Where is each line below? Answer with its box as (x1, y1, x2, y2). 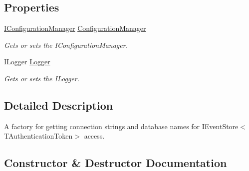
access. (84, 131, 105, 141)
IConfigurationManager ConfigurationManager (4, 23, 146, 33)
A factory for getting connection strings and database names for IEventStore (4, 121, 239, 131)
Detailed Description (4, 97, 113, 113)
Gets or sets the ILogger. (4, 73, 79, 83)
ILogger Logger (4, 56, 50, 67)
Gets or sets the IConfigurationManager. (4, 39, 128, 50)
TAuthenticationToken (4, 131, 73, 141)
